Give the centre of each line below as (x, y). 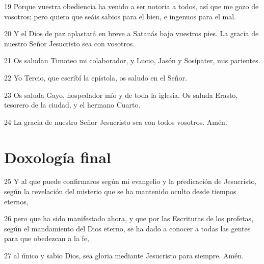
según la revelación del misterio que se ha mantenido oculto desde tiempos (120, 191)
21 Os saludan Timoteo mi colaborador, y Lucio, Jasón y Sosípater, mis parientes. (132, 60)
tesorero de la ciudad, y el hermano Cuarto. (72, 105)
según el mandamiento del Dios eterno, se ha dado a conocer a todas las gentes (127, 228)
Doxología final (58, 157)
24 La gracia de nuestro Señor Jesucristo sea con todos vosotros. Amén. (116, 122)
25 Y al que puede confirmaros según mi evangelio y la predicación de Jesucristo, (130, 181)
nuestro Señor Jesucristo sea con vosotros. (70, 43)
